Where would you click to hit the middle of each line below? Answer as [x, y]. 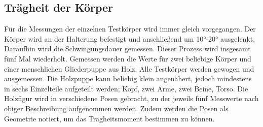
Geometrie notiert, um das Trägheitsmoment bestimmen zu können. [109, 118]
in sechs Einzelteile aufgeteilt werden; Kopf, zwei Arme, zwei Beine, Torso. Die [126, 88]
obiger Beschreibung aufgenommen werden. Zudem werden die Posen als [116, 108]
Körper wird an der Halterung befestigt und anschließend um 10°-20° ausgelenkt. [130, 38]
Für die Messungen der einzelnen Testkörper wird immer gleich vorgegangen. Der [130, 29]
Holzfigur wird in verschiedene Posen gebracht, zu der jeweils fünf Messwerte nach [131, 98]
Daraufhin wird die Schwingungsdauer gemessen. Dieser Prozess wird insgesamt [127, 49]
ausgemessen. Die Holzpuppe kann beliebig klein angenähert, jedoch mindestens [128, 78]
